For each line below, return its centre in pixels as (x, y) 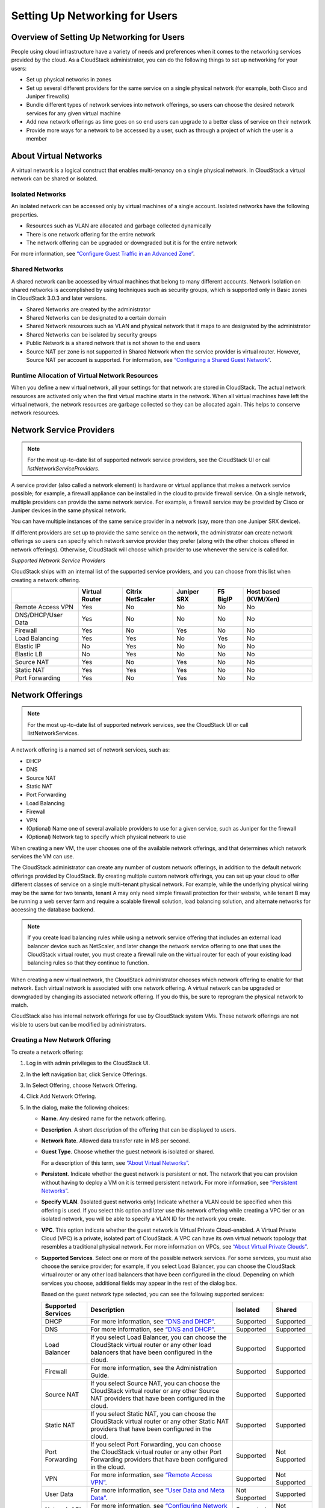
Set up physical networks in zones (69, 80)
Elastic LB (29, 654)
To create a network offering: (47, 1052)
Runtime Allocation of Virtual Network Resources (85, 375)
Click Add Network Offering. (61, 1096)
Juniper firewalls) (48, 97)
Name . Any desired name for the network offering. (104, 1118)
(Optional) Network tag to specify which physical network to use (106, 837)
